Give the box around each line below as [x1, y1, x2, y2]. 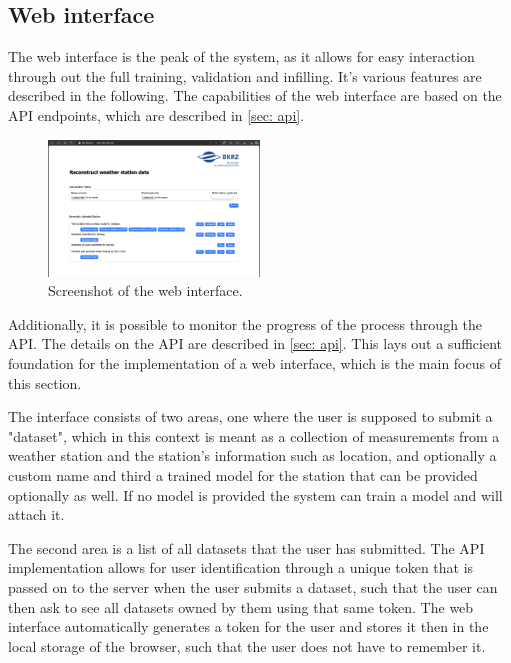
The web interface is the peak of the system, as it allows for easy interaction [8, 46, 475, 67]
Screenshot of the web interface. [48, 280, 243, 301]
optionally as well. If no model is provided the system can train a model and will [8, 484, 503, 505]
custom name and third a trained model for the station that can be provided [8, 464, 478, 485]
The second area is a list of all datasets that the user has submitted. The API [8, 537, 485, 558]
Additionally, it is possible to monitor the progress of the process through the [8, 313, 483, 334]
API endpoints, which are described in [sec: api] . [8, 104, 305, 125]
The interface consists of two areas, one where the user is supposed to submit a [8, 406, 493, 427]
